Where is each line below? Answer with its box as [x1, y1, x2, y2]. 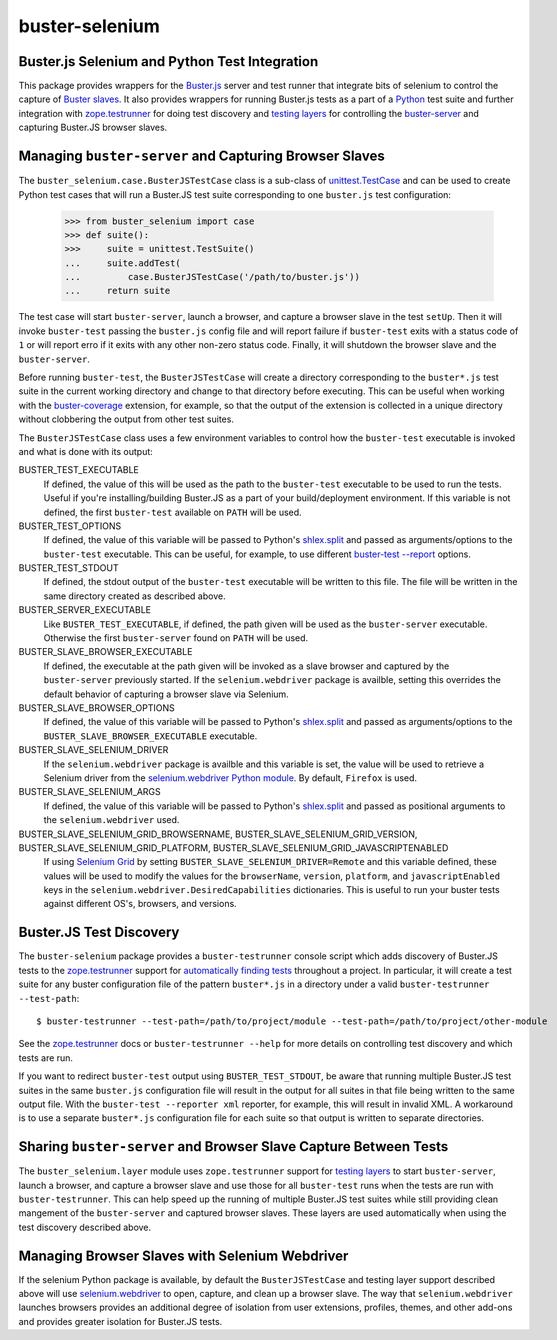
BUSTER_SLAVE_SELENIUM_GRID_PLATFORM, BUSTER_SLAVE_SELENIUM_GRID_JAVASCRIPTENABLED [18, 841, 449, 854]
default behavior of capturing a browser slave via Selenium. [43, 688, 289, 700]
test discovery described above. [18, 1221, 152, 1233]
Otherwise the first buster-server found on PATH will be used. [43, 632, 309, 644]
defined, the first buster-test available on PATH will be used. [43, 506, 302, 518]
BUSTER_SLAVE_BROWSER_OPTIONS [18, 702, 175, 714]
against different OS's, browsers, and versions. [43, 898, 237, 910]
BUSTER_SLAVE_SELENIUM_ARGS [18, 786, 161, 798]
